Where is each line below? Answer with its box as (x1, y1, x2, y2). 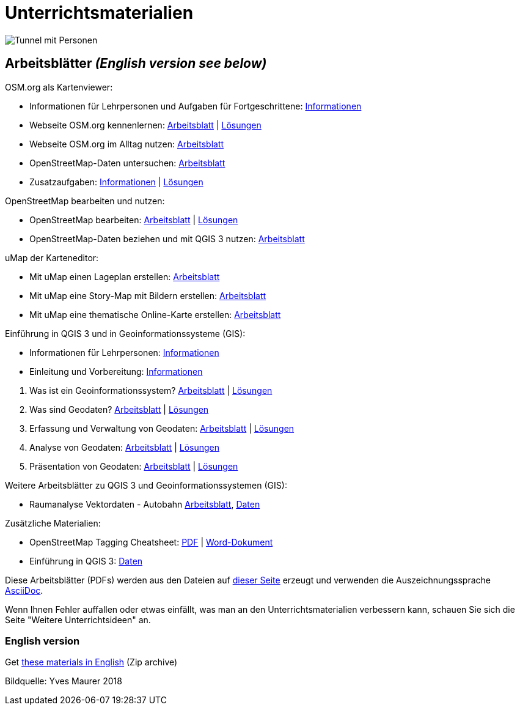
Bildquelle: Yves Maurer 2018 (5, 676, 122, 687)
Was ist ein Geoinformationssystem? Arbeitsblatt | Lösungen (29, 385, 273, 396)
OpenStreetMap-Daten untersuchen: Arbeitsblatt (29, 157, 225, 168)
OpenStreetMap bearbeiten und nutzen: (5, 195, 165, 206)
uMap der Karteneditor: (5, 252, 99, 263)
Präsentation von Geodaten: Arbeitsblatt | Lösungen (29, 460, 238, 471)
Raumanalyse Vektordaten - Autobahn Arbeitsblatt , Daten (29, 498, 260, 509)
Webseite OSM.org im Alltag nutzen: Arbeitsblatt (29, 138, 224, 149)
